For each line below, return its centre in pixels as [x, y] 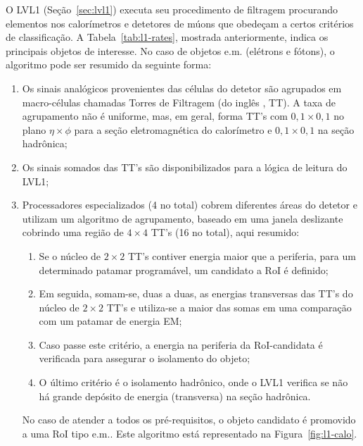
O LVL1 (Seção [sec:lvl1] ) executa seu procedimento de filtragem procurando [172, 9]
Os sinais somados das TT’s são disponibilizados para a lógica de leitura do [185, 167]
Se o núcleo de [70, 255]
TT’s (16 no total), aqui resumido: [225, 232]
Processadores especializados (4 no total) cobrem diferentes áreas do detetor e [190, 205]
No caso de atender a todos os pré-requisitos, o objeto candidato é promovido [189, 420]
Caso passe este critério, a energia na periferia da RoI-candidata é [181, 344]
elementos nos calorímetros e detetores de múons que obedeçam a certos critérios [180, 23]
